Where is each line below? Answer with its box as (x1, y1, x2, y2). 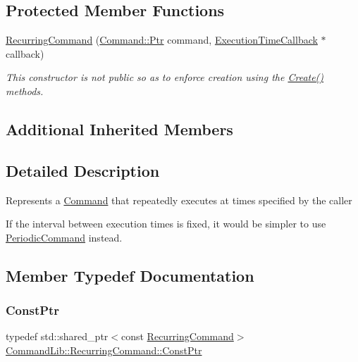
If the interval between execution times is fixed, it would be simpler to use (6, 216, 326, 231)
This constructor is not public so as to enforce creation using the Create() (6, 70, 324, 85)
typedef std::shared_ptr (6, 329, 109, 344)
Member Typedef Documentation (6, 264, 254, 286)
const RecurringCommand (121, 329, 234, 344)
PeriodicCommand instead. (6, 230, 123, 244)
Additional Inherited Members (6, 118, 233, 139)
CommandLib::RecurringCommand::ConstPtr (6, 342, 202, 357)
